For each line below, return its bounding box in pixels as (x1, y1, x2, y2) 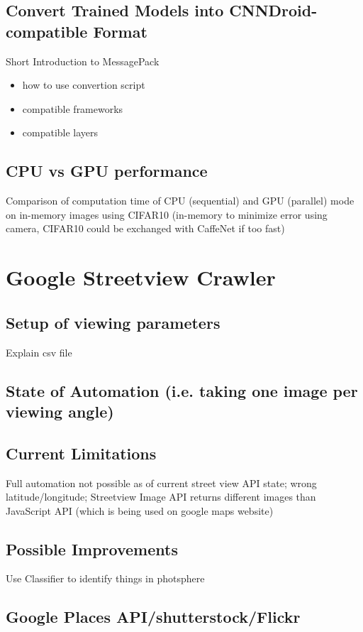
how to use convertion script (22, 77, 145, 92)
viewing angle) (6, 400, 114, 422)
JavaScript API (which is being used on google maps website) (6, 503, 274, 518)
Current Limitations (6, 442, 157, 464)
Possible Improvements (6, 538, 178, 560)
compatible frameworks (22, 101, 123, 116)
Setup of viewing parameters (6, 311, 220, 333)
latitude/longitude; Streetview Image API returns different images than (6, 489, 316, 504)
